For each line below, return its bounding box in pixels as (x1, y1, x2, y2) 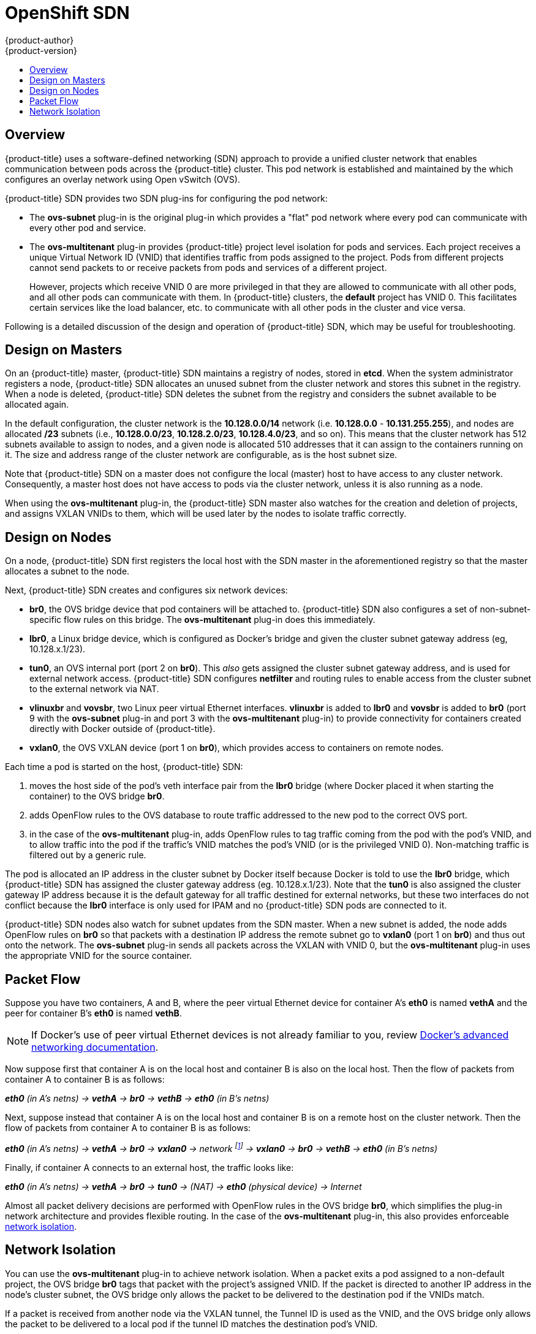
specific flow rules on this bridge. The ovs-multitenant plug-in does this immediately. (29, 614, 376, 625)
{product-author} (5, 34, 74, 45)
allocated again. (5, 399, 69, 410)
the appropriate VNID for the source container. (5, 950, 192, 961)
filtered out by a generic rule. (29, 850, 146, 861)
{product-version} (5, 45, 78, 56)
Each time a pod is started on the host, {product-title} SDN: (5, 761, 243, 772)
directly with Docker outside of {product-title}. (29, 723, 216, 734)
